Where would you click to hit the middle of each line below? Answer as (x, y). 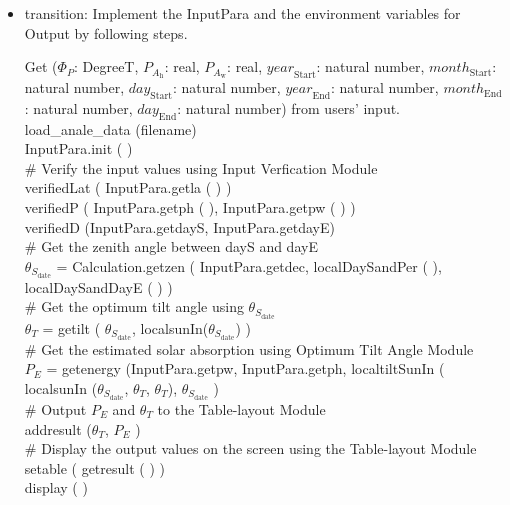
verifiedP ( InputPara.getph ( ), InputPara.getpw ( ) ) (190, 207)
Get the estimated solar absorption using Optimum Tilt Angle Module (257, 348)
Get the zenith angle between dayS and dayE (179, 246)
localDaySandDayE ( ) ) (98, 286)
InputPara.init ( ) (78, 148)
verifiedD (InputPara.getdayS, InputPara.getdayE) (179, 226)
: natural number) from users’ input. (289, 107)
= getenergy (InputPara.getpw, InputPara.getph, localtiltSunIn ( (245, 368)
